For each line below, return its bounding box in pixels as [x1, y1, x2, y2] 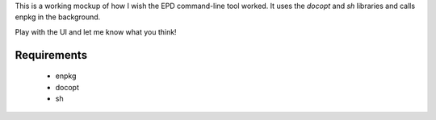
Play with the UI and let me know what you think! [15, 27, 177, 36]
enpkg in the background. [15, 12, 101, 22]
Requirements [15, 48, 88, 62]
